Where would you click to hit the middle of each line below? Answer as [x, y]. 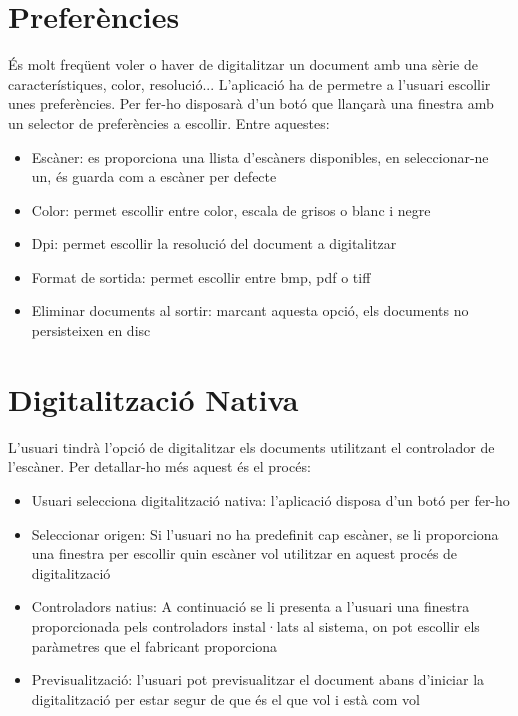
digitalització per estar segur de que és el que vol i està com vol [225, 698]
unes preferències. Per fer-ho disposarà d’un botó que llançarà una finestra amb [251, 103]
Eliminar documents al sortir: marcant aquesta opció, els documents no [250, 310]
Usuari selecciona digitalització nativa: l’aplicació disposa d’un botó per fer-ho [270, 499]
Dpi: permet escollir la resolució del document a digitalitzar [214, 243]
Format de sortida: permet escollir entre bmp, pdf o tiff [201, 276]
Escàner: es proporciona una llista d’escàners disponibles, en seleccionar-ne [260, 156]
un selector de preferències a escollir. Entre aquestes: [169, 122]
